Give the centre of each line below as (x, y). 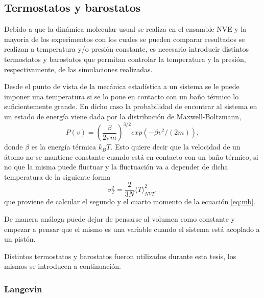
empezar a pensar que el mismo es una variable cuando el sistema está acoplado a (132, 229)
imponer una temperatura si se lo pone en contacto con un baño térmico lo (122, 96)
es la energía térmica (64, 147)
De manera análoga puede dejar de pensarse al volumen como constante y (120, 219)
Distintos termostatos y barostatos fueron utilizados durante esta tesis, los (120, 256)
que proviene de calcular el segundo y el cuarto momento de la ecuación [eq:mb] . (130, 201)
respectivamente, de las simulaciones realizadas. (78, 69)
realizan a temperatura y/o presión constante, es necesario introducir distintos (127, 49)
